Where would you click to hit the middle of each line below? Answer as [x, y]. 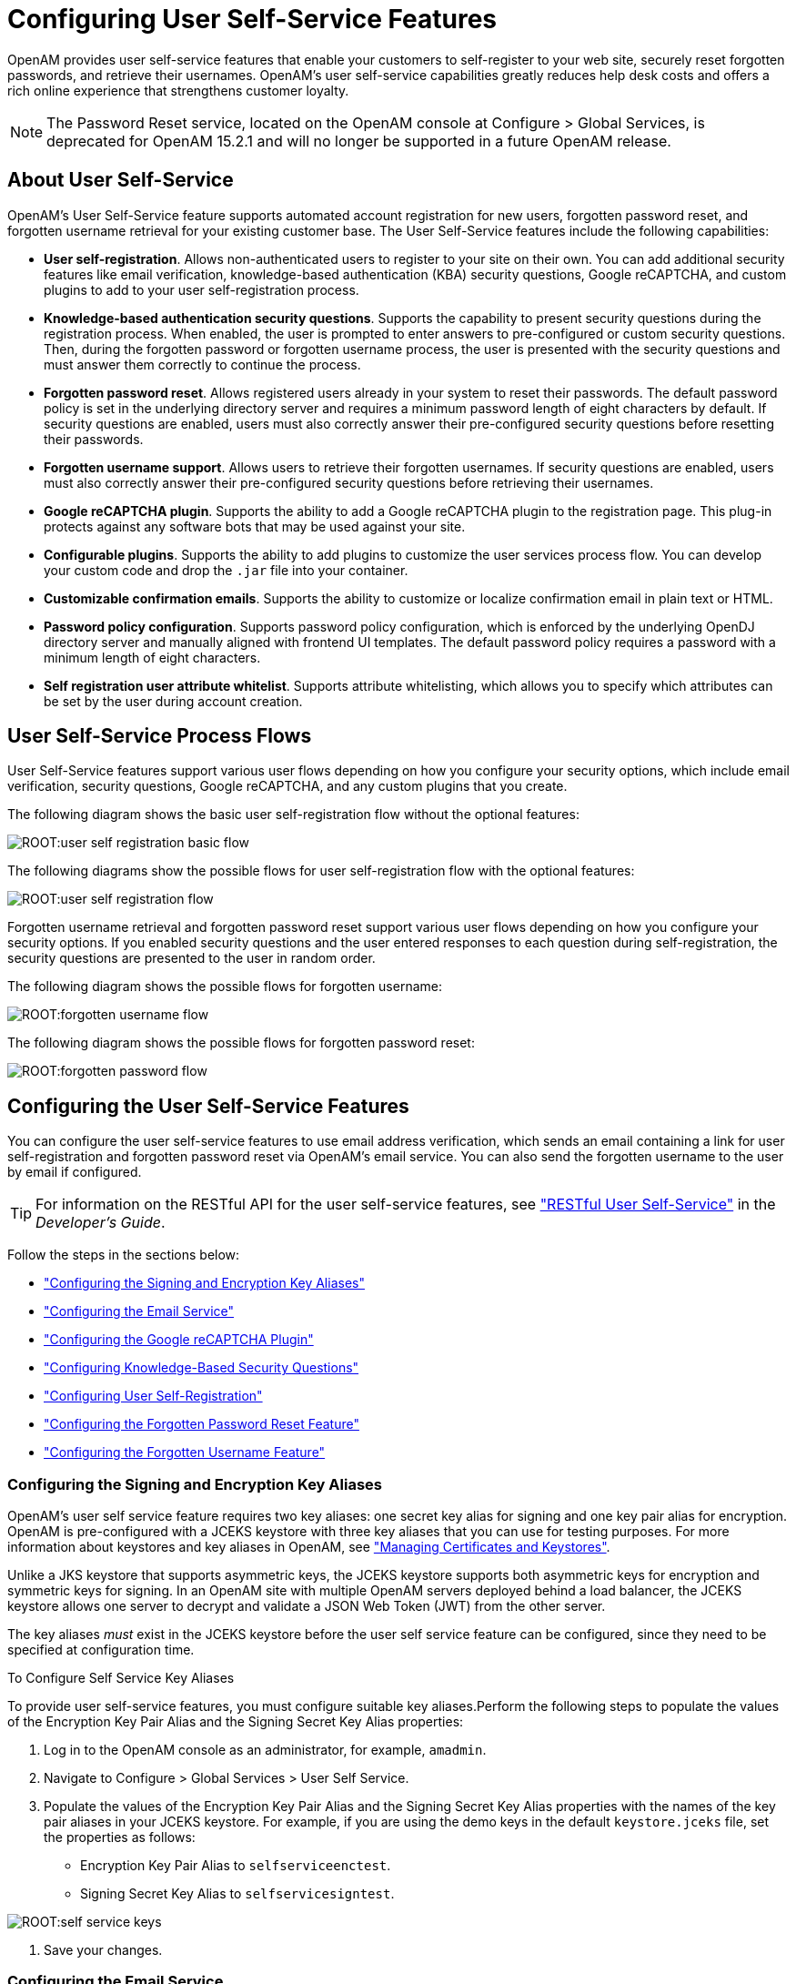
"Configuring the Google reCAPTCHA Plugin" [179, 1340]
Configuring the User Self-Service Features [208, 1106]
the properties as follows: [120, 1837]
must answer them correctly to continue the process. [202, 364]
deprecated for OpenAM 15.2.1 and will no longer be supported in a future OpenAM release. [359, 141]
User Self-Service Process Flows [160, 736]
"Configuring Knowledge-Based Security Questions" [202, 1368]
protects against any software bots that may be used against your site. [255, 526]
